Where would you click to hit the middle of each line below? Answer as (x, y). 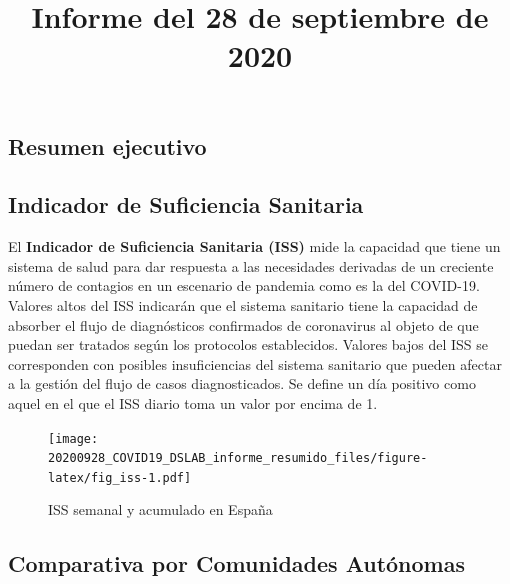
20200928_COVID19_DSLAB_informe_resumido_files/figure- (238, 458)
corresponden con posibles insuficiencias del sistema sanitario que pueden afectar (255, 363)
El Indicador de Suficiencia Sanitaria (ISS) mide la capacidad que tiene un (254, 246)
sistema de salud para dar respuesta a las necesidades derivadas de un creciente (251, 265)
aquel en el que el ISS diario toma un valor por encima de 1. (193, 402)
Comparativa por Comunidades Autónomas (237, 563)
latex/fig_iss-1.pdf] (120, 477)
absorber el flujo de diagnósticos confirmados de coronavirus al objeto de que (243, 324)
